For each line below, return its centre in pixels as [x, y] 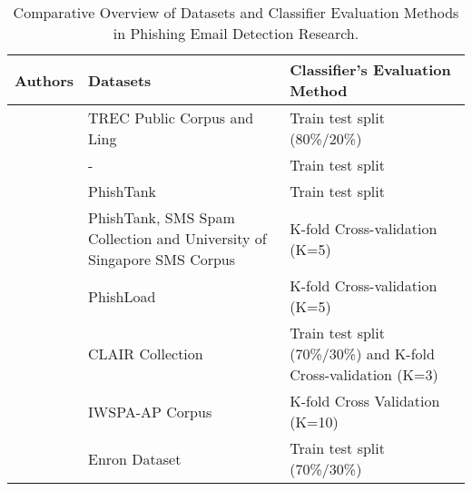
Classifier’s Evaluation [370, 69]
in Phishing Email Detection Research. [236, 33]
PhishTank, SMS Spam [162, 217]
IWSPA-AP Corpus [150, 411]
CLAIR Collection [146, 354]
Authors [44, 80]
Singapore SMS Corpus [162, 259]
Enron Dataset [135, 458]
